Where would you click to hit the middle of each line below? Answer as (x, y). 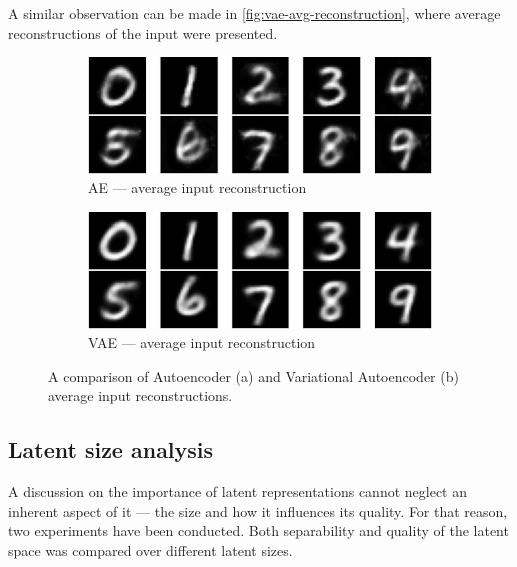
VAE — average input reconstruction (202, 342)
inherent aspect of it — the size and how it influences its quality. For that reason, (258, 510)
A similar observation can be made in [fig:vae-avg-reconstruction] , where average (254, 13)
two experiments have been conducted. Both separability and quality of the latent (258, 530)
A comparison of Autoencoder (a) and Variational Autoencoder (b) (253, 375)
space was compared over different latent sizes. (150, 549)
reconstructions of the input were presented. (143, 32)
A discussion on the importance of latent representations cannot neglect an (237, 491)
